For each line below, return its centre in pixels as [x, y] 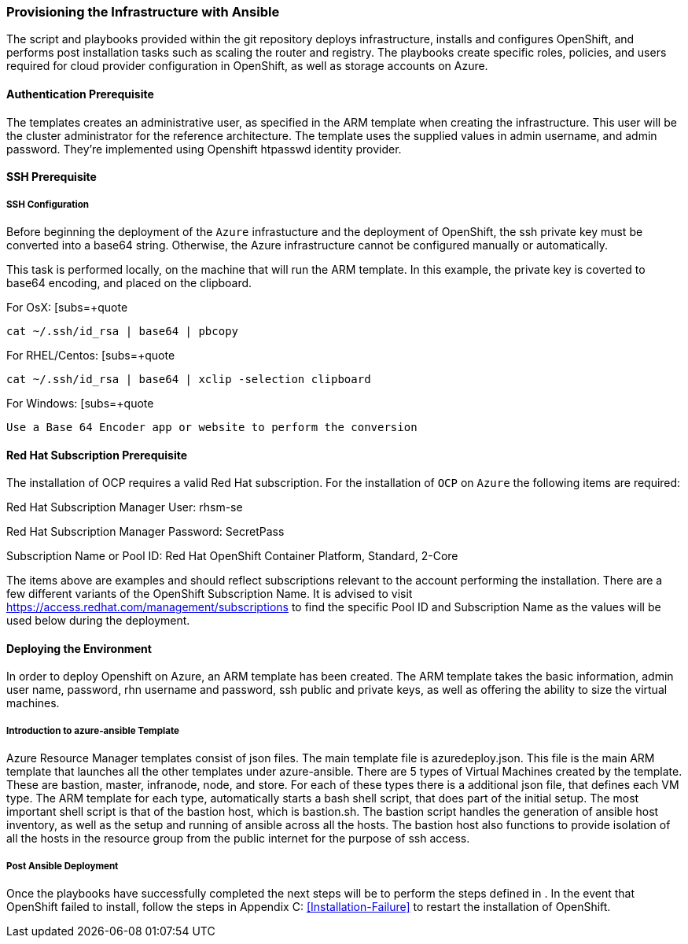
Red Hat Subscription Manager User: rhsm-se [125, 507]
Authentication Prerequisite [80, 94]
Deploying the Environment [79, 648]
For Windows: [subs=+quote [80, 403]
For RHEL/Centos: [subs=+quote [91, 355]
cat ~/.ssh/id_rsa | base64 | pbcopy [123, 331]
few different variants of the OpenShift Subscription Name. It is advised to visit [210, 594]
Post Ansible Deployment [63, 866]
